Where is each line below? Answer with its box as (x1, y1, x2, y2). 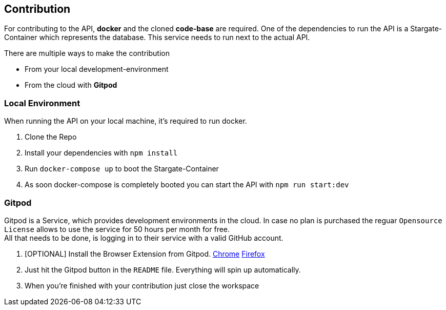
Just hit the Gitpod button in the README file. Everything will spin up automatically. (25, 265, 301, 274)
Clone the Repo (25, 132, 77, 142)
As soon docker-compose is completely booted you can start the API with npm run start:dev (25, 180, 349, 189)
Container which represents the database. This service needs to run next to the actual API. (4, 33, 310, 42)
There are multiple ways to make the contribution (4, 49, 170, 58)
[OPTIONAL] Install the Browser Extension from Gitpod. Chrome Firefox (25, 249, 265, 258)
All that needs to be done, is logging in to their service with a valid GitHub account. (4, 233, 283, 242)
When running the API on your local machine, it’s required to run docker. (4, 117, 247, 126)
